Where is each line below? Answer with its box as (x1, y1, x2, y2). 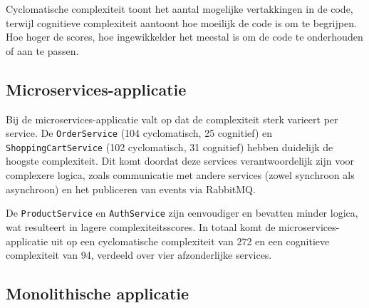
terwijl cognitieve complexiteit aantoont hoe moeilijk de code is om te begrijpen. (6, 15, 357, 30)
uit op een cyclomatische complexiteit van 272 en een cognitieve (51, 233, 330, 248)
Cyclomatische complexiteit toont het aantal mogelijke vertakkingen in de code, (6, 1, 353, 16)
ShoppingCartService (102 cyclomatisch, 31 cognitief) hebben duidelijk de (6, 139, 333, 154)
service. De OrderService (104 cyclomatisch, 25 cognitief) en (6, 125, 273, 140)
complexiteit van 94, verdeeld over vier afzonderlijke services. (6, 247, 272, 262)
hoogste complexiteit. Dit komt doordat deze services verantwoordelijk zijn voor (6, 153, 355, 168)
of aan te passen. (6, 43, 79, 58)
